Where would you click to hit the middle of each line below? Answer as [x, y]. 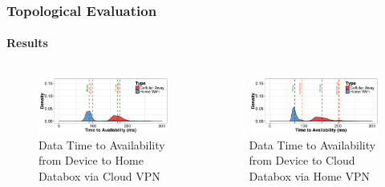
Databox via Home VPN [309, 176]
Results [27, 43]
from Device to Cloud [302, 160]
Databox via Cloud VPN [99, 176]
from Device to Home [91, 160]
